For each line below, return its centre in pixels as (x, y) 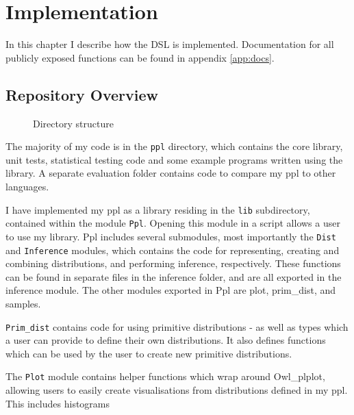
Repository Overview (82, 94)
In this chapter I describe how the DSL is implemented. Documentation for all (170, 44)
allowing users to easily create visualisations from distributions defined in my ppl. (177, 390)
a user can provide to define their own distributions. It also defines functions (166, 340)
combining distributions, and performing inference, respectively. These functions (173, 263)
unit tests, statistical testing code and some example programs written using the (174, 159)
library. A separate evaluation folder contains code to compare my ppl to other (171, 173)
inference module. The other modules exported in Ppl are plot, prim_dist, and (171, 290)
